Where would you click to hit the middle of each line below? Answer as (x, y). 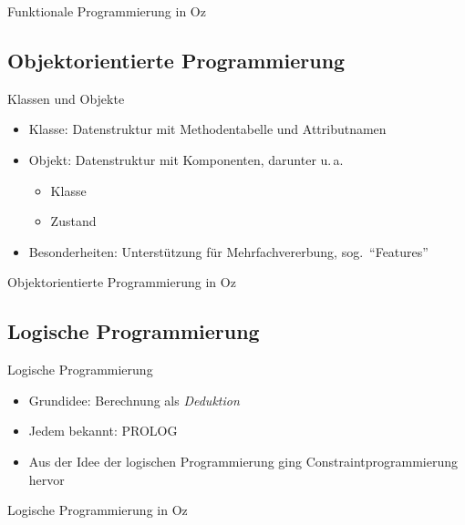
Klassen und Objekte (66, 98)
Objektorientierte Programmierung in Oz (122, 282)
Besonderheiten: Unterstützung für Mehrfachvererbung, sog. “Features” (228, 251)
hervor (46, 479)
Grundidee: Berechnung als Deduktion (134, 400)
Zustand (73, 221)
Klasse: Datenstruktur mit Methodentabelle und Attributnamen (207, 129)
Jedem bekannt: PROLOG (103, 431)
